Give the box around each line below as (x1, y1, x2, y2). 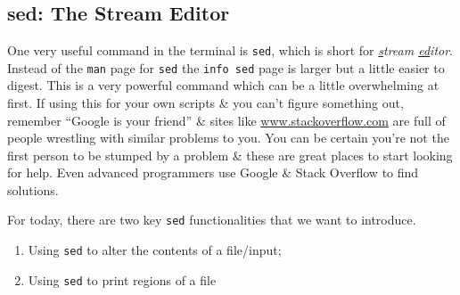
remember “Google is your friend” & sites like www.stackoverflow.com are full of (7, 111, 446, 129)
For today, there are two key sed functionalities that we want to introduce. (7, 210, 416, 229)
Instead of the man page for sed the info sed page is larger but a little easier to (7, 58, 445, 77)
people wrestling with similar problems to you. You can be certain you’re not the (7, 128, 449, 147)
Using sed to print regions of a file (28, 270, 217, 289)
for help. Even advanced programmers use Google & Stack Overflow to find (7, 163, 419, 182)
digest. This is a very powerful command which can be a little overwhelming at (7, 76, 439, 94)
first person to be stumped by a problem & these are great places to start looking (7, 145, 453, 164)
